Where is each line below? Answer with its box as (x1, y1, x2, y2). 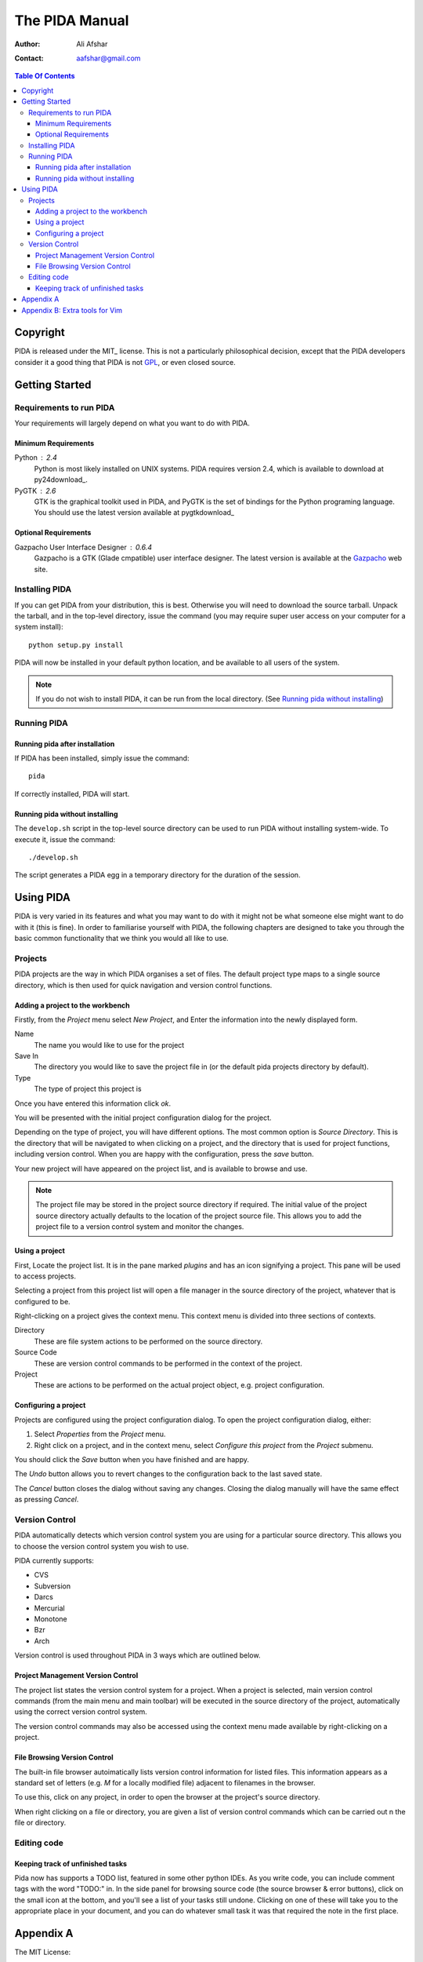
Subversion (34, 1581, 71, 1591)
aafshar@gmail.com (76, 53, 141, 63)
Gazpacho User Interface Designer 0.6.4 (14, 542, 153, 552)
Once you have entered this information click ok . (14, 1099, 172, 1108)
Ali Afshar (76, 39, 108, 49)
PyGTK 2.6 (14, 486, 56, 495)
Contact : (14, 53, 45, 63)
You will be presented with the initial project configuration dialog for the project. (14, 1113, 272, 1122)
